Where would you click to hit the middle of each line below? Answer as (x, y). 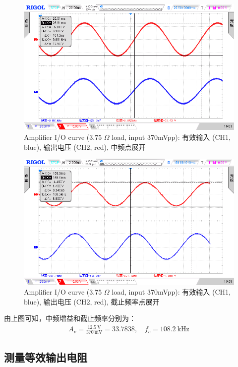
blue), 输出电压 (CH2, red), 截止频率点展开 (92, 301)
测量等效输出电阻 (46, 357)
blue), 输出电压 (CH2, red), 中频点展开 (85, 147)
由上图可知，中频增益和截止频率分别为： (70, 318)
